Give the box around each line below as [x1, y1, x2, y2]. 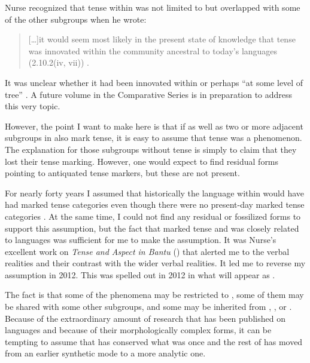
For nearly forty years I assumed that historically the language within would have [5, 186, 305, 199]
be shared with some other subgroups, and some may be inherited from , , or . [5, 300, 292, 313]
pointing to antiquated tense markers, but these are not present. [5, 167, 240, 179]
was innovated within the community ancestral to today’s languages [28, 44, 278, 57]
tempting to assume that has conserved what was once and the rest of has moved [5, 335, 303, 347]
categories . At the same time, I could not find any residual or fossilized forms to [5, 210, 301, 222]
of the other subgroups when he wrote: [5, 13, 147, 25]
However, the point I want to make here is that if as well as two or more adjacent [5, 119, 303, 132]
